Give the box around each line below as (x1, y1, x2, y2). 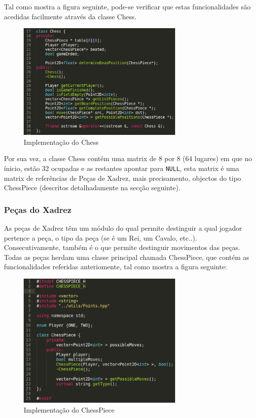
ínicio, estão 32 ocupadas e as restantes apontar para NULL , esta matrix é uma (4, 163, 239, 173)
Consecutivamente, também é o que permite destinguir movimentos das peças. (4, 242, 240, 252)
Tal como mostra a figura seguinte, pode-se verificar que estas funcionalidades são (4, 1, 251, 11)
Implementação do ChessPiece (24, 405, 114, 415)
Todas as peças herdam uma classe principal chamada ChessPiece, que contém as (4, 251, 250, 262)
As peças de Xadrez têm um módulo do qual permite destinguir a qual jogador (4, 222, 242, 233)
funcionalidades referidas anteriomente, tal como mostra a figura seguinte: (4, 261, 227, 272)
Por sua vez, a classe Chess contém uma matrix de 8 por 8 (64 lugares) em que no (4, 153, 252, 164)
